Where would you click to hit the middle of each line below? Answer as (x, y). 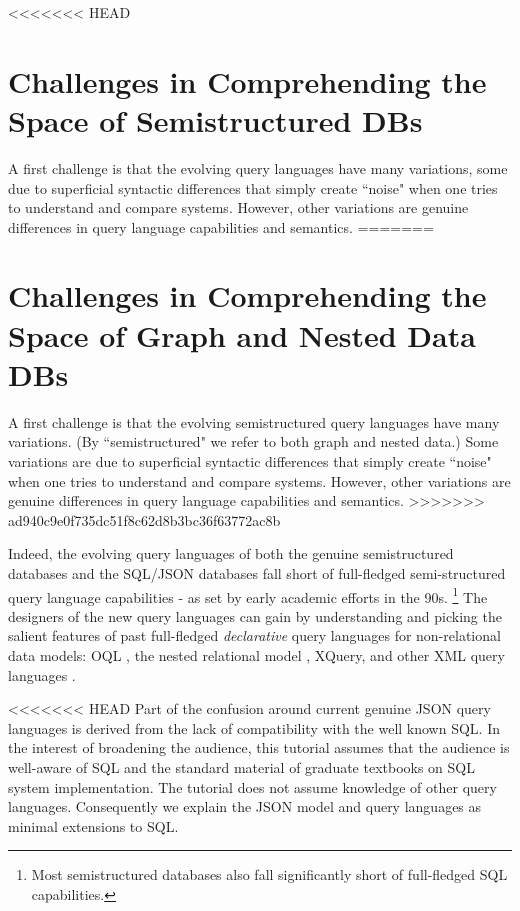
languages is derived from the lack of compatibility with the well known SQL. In (254, 727)
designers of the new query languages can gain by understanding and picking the (255, 615)
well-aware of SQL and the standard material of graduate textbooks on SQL (241, 766)
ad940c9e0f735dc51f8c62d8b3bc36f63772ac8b (144, 519)
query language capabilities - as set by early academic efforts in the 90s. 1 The (248, 595)
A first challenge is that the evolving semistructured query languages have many (254, 421)
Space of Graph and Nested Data (242, 334)
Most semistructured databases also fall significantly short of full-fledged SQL (269, 874)
